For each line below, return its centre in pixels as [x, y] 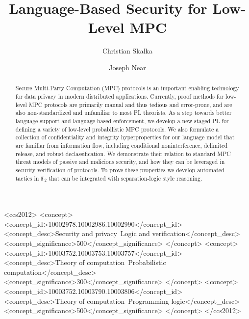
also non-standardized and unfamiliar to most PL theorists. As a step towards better [124, 113]
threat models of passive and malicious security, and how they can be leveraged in [120, 162]
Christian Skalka [127, 51]
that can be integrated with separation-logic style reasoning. [125, 178]
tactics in [27, 178]
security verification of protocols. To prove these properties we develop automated [120, 170]
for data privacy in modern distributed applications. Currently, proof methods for [120, 96]
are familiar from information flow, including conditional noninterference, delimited [122, 145]
